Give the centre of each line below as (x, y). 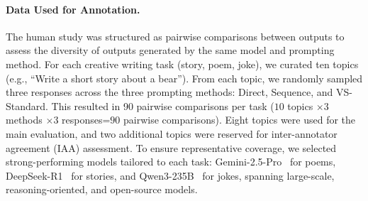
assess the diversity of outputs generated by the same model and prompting (170, 50)
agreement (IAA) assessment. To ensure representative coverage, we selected (171, 147)
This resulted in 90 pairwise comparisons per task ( (163, 105)
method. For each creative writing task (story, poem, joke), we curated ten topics (182, 64)
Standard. (27, 105)
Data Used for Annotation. (73, 9)
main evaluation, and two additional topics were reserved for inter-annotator (172, 133)
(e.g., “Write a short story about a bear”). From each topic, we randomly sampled (184, 78)
